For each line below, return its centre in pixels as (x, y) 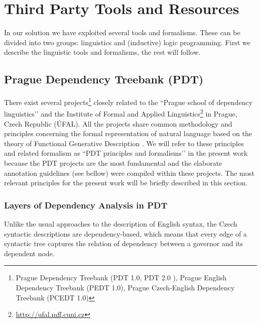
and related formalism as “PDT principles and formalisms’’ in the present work (126, 153)
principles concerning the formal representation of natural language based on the (128, 133)
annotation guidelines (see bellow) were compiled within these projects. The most (129, 173)
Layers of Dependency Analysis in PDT (86, 205)
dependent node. (29, 253)
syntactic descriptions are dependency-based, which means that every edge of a (125, 233)
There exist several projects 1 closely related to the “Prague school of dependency (128, 101)
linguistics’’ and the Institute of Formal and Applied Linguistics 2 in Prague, (121, 113)
